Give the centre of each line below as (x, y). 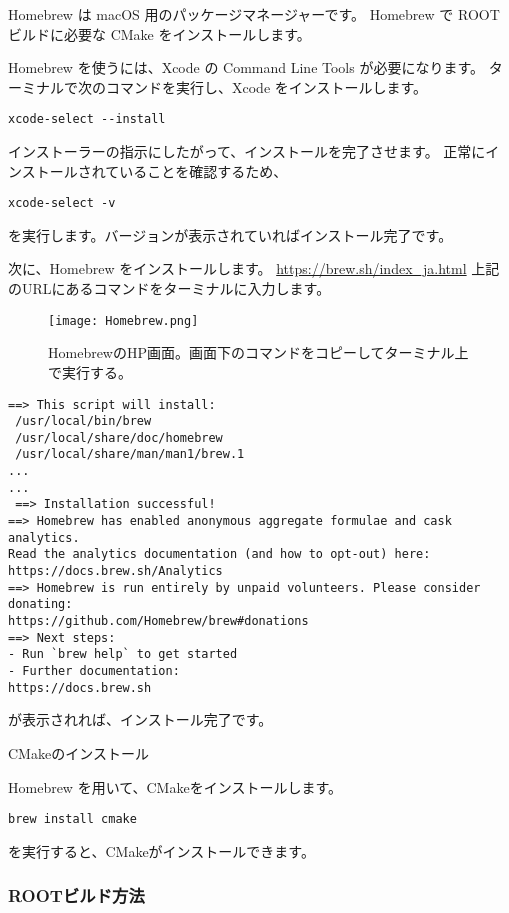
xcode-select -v (62, 203)
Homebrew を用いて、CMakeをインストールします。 (175, 786)
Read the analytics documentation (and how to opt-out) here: (219, 554)
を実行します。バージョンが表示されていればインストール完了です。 (230, 234)
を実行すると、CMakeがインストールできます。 (161, 850)
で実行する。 (90, 371)
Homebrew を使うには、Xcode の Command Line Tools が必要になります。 (246, 67)
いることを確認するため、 (203, 170)
